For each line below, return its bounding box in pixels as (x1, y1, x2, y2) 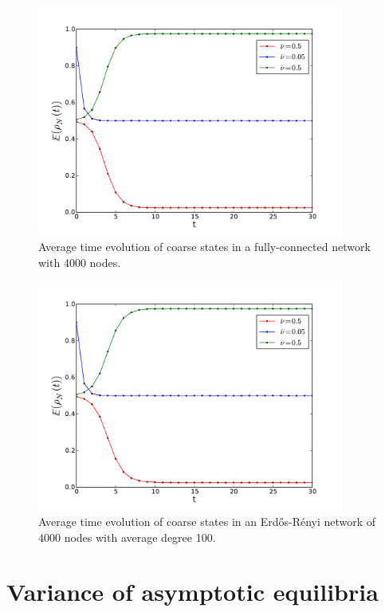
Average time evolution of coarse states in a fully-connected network (38, 237, 371, 254)
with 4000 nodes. (38, 253, 121, 270)
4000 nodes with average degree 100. (38, 528, 216, 545)
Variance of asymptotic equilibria (6, 575, 379, 608)
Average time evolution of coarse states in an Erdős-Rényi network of (38, 513, 376, 529)
